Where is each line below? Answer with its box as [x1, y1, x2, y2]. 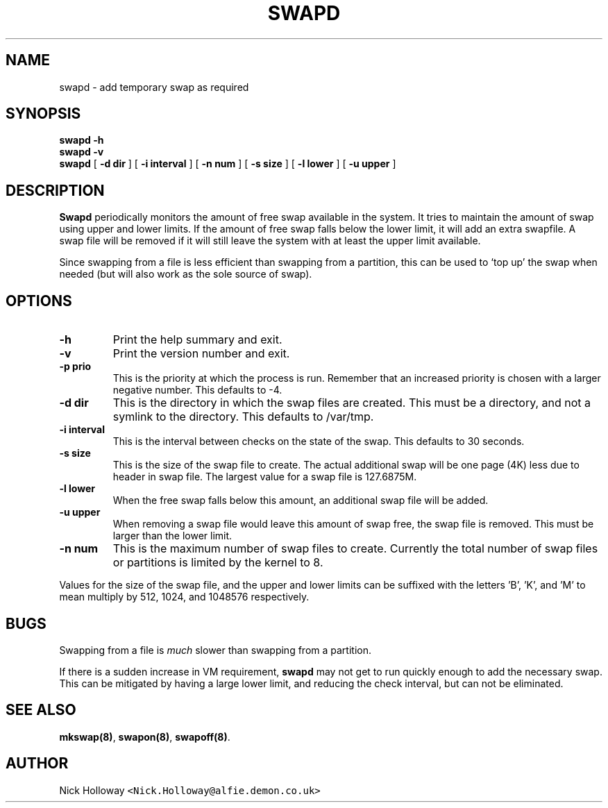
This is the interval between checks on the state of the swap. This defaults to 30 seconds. [112, 435, 525, 448]
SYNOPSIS [6, 105, 81, 123]
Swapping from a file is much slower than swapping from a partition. [59, 643, 371, 656]
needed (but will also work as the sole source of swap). [59, 268, 312, 280]
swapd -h [59, 134, 104, 146]
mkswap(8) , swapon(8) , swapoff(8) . [59, 730, 230, 743]
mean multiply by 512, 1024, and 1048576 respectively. [59, 591, 310, 603]
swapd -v [59, 146, 104, 158]
